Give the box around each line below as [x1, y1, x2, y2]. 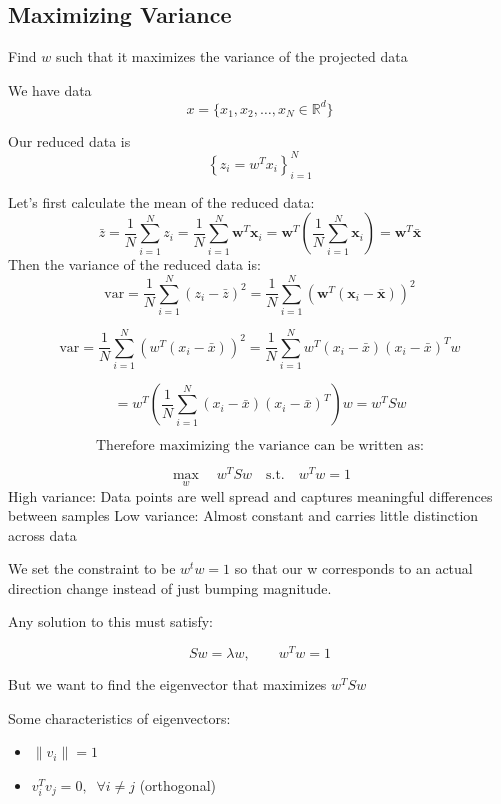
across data [8, 524, 77, 545]
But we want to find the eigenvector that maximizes [8, 674, 327, 695]
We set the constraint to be [8, 558, 176, 579]
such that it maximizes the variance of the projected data [55, 46, 408, 67]
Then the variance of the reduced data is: [8, 254, 261, 275]
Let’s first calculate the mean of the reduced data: [8, 191, 315, 212]
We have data [8, 79, 92, 100]
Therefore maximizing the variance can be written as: [96, 439, 424, 454]
